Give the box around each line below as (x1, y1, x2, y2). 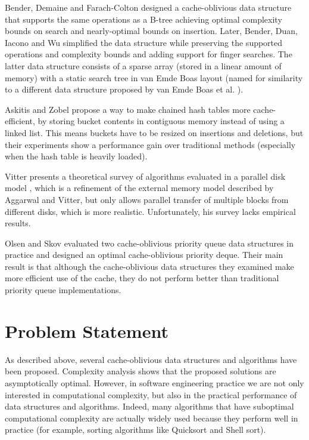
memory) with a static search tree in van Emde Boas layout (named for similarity (5, 71, 303, 84)
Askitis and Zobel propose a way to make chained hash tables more (5, 103, 251, 115)
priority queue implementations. (5, 284, 121, 296)
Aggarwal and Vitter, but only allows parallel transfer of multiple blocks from (5, 193, 289, 205)
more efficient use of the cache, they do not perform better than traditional (5, 272, 279, 284)
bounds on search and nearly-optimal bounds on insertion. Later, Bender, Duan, (5, 24, 298, 37)
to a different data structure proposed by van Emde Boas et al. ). (5, 83, 244, 96)
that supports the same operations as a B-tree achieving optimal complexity (5, 13, 282, 25)
